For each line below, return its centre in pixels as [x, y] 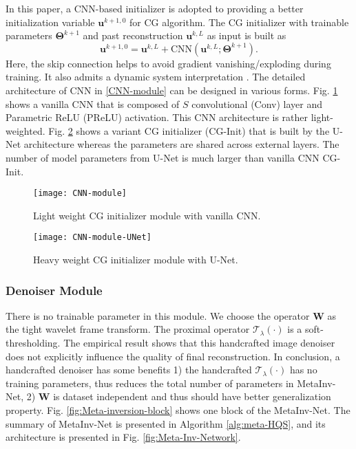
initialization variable [50, 22]
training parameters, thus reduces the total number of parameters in [150, 383]
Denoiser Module [54, 290]
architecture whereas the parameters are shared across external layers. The [181, 144]
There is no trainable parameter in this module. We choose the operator [158, 315]
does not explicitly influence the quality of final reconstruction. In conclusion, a [173, 356]
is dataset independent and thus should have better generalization [192, 396]
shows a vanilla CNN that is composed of [93, 103]
